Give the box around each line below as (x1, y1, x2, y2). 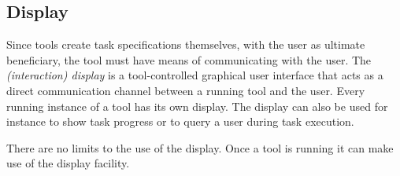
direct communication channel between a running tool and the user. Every (6, 82, 365, 98)
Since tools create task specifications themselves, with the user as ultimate (6, 36, 365, 53)
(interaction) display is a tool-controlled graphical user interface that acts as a (6, 67, 383, 83)
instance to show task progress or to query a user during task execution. (6, 113, 354, 130)
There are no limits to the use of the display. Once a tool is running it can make (6, 139, 394, 156)
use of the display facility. (6, 155, 130, 171)
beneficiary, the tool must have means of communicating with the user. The (6, 51, 372, 68)
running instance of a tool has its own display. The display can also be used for (6, 97, 388, 114)
